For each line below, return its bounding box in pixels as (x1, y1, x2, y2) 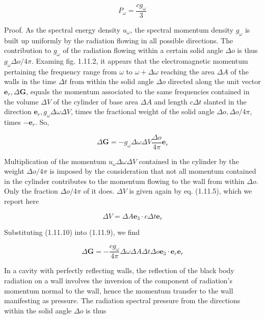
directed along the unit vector (168, 76, 261, 87)
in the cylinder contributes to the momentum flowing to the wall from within (4, 175, 245, 186)
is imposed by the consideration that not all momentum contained (49, 166, 256, 176)
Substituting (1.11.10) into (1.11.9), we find (4, 227, 140, 237)
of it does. (83, 185, 115, 196)
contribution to (4, 45, 51, 56)
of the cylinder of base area (53, 96, 139, 107)
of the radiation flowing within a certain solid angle (63, 45, 223, 56)
